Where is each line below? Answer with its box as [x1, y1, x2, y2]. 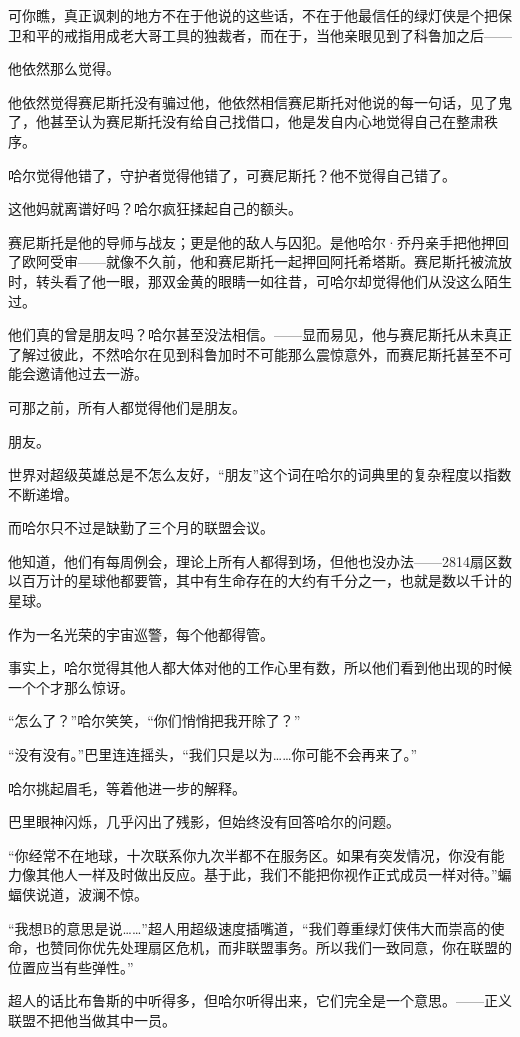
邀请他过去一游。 [35, 363, 148, 384]
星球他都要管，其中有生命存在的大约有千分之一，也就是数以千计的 [77, 570, 512, 591]
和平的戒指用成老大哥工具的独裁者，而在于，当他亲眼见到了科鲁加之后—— [21, 24, 512, 45]
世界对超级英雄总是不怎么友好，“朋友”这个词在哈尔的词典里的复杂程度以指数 [8, 464, 512, 485]
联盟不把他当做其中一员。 [8, 1009, 176, 1030]
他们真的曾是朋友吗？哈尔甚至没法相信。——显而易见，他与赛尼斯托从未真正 [8, 324, 512, 345]
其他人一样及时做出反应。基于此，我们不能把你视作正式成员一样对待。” [35, 864, 498, 885]
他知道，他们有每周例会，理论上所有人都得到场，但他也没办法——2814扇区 [8, 550, 498, 571]
